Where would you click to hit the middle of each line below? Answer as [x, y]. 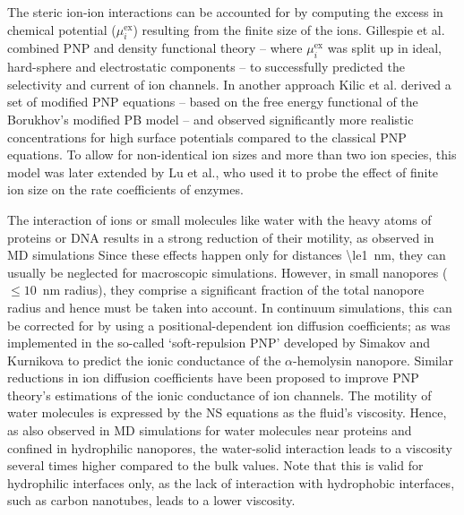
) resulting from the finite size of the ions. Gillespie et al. [289, 29]
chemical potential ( [62, 29]
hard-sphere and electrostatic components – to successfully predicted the [206, 67]
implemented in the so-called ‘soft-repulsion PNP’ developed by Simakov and [219, 343]
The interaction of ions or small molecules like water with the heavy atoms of [219, 219]
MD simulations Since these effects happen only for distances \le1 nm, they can [227, 255]
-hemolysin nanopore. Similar [374, 360]
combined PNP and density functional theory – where [155, 48]
